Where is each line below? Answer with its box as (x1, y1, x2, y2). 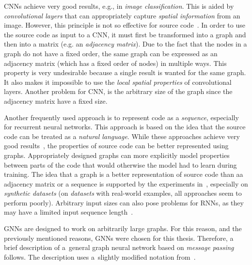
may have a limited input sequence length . (4, 207, 133, 217)
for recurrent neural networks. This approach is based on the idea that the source (4, 122, 246, 132)
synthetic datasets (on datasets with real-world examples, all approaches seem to (4, 188, 242, 198)
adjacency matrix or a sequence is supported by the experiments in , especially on (4, 178, 248, 188)
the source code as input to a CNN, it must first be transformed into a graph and (4, 29, 246, 39)
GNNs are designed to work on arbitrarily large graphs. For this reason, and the (4, 223, 242, 234)
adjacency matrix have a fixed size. (4, 95, 108, 106)
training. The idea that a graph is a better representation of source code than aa (4, 169, 243, 179)
